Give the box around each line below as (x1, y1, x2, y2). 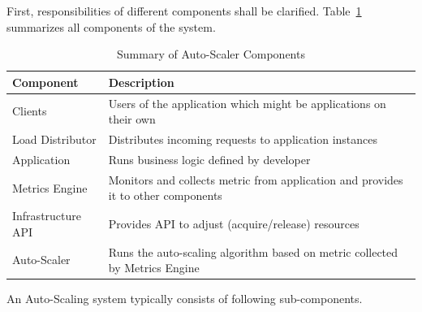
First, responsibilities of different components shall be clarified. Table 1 (6, 2, 362, 19)
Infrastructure (12, 207, 81, 224)
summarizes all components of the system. (6, 18, 216, 35)
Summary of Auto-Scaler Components (117, 45, 305, 63)
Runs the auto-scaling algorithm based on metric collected (108, 243, 398, 260)
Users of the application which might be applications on (108, 94, 386, 111)
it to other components (108, 187, 222, 204)
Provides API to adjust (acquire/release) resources (108, 214, 360, 232)
